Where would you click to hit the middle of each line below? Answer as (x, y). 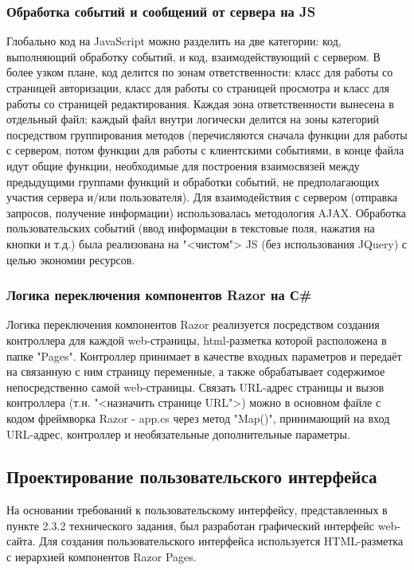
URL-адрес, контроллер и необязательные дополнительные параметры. (178, 433)
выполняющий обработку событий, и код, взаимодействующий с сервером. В (193, 56)
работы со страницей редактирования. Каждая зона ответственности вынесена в (200, 103)
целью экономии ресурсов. (71, 259)
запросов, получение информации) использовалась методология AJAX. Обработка (207, 212)
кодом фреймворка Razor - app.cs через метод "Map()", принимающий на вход (198, 418)
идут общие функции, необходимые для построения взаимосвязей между (183, 165)
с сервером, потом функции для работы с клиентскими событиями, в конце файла (205, 150)
